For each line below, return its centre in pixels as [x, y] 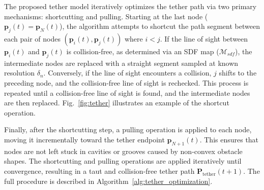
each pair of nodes [32, 38]
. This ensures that [229, 139]
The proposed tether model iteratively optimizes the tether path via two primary [130, 6]
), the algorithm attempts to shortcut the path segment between [160, 26]
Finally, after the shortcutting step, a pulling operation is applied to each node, [128, 129]
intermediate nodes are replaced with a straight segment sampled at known [121, 63]
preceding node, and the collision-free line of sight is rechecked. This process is [126, 82]
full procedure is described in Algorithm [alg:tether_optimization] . [108, 181]
